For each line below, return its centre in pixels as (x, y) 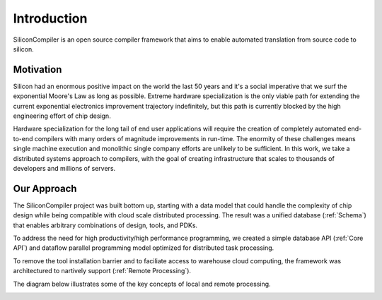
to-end (23, 138)
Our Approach (45, 188)
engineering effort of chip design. (62, 116)
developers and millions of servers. (64, 168)
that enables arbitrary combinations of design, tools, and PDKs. (105, 225)
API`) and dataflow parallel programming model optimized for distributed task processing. (144, 248)
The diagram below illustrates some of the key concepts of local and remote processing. (142, 284)
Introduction (50, 18)
